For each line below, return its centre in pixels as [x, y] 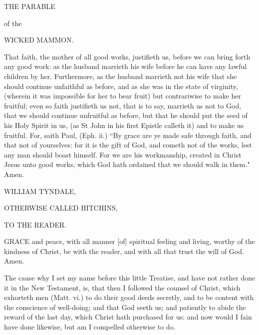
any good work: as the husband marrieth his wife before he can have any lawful [126, 66]
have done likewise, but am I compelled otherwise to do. [90, 327]
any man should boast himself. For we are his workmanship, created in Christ [123, 154]
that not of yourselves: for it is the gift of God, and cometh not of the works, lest [128, 145]
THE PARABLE [30, 6]
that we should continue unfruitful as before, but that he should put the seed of [126, 115]
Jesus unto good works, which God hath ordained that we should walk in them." [127, 164]
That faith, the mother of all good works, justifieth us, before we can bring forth [127, 56]
